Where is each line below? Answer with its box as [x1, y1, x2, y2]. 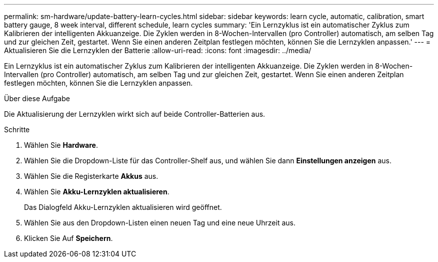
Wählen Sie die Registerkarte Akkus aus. [24, 172, 158, 180]
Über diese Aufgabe [4, 94, 70, 103]
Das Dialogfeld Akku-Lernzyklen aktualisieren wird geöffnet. [24, 203, 222, 211]
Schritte [4, 125, 30, 134]
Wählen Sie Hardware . [24, 141, 98, 149]
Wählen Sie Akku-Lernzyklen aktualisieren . [24, 187, 169, 196]
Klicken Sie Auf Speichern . [24, 234, 113, 242]
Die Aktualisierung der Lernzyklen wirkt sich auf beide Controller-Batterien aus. [4, 110, 265, 118]
